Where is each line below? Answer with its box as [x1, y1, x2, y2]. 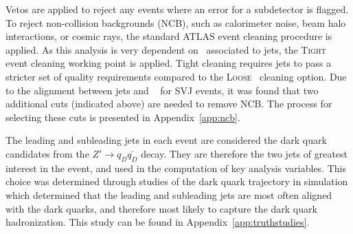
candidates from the [5, 146, 89, 160]
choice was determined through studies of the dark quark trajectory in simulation [5, 174, 348, 189]
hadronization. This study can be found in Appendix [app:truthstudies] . [5, 215, 310, 229]
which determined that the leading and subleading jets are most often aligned [5, 187, 332, 202]
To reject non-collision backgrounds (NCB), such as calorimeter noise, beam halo [5, 15, 346, 30]
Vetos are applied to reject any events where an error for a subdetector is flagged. [5, 2, 349, 16]
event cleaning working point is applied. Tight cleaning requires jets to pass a [5, 56, 332, 70]
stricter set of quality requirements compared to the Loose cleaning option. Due [5, 69, 347, 83]
